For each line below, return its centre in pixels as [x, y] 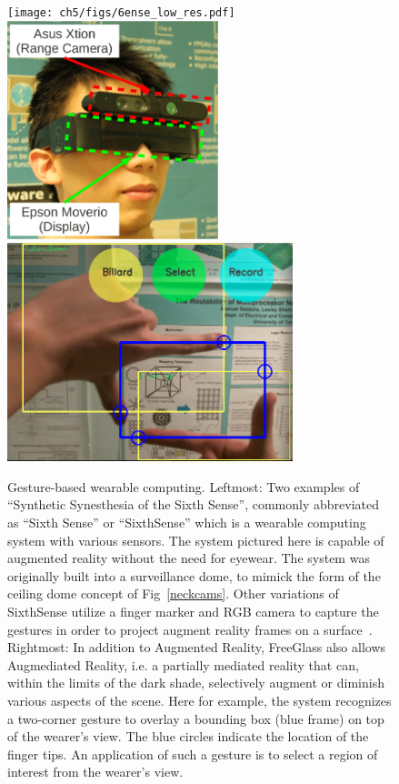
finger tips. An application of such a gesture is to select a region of [193, 754]
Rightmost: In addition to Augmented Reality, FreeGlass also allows [197, 647]
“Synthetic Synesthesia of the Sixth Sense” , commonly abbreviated [194, 504]
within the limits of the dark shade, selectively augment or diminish [196, 683]
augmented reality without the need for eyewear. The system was [189, 558]
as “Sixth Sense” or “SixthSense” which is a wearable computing [187, 523]
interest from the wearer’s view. [95, 772]
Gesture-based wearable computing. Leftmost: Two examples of [184, 486]
